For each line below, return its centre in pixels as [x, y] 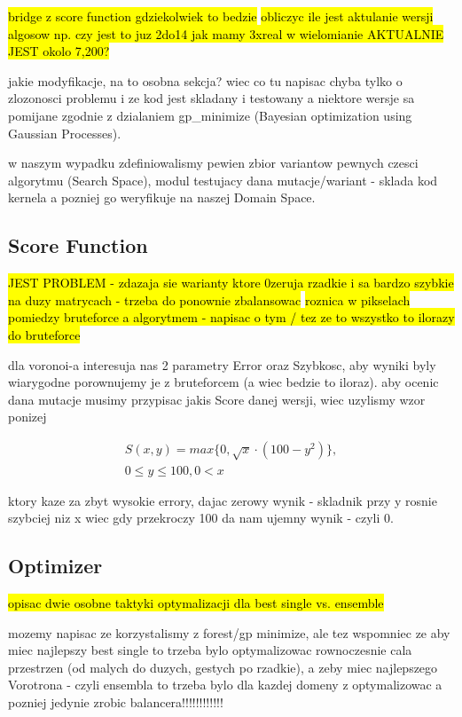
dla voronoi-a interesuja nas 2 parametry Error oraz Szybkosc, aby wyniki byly [222, 364]
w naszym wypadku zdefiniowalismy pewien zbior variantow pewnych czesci [213, 163]
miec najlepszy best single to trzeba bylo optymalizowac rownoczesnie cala [210, 650]
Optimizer [55, 566]
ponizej [27, 417]
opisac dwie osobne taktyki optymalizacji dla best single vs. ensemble [196, 603]
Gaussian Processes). [65, 133]
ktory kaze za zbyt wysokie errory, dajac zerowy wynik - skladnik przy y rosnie [223, 500]
